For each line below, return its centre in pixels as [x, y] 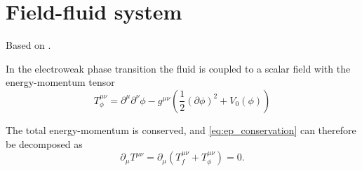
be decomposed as [44, 143]
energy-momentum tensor [60, 82]
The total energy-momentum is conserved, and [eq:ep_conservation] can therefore [181, 129]
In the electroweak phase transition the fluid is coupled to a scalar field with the [178, 68]
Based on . [28, 45]
